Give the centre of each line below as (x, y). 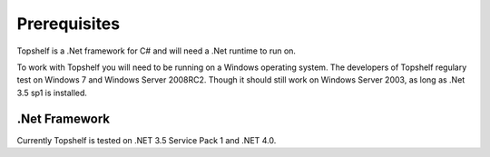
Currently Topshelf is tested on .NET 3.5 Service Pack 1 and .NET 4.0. (147, 140)
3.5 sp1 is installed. (52, 93)
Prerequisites (69, 24)
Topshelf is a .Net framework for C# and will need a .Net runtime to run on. (157, 51)
